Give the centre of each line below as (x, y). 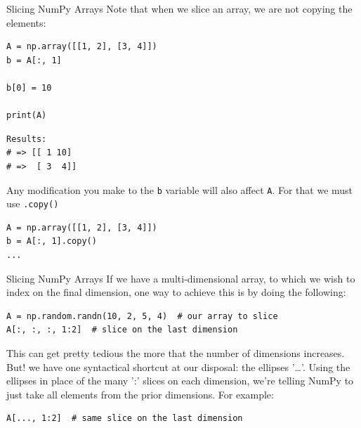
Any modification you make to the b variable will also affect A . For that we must (180, 189)
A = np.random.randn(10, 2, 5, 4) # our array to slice (142, 316)
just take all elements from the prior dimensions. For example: (140, 394)
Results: (27, 139)
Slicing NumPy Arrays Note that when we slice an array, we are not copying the (179, 8)
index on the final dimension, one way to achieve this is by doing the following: (176, 292)
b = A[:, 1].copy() (52, 241)
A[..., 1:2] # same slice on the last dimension (125, 419)
